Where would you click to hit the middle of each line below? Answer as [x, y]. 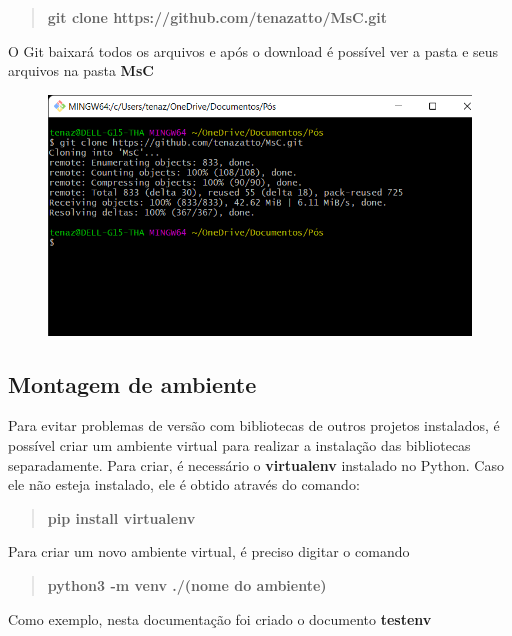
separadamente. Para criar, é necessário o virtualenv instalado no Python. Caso [256, 464]
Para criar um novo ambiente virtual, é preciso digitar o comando [209, 551]
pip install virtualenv [121, 517]
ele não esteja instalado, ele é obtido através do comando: [184, 484]
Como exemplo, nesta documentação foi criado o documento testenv [220, 618]
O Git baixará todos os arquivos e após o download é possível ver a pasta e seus [253, 50]
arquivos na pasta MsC [81, 70]
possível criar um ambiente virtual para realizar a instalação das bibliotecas [239, 444]
